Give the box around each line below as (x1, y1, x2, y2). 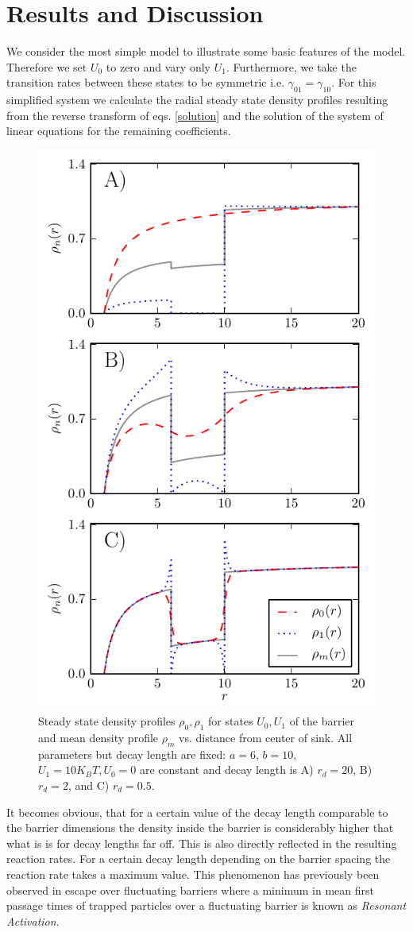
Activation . (6, 912, 60, 929)
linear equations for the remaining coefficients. (6, 122, 231, 139)
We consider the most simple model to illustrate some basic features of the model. (6, 43, 406, 60)
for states (207, 713, 253, 729)
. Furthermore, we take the (226, 58, 357, 75)
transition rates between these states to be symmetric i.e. (6, 74, 285, 91)
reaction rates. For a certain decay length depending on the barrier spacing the (6, 850, 391, 867)
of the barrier (289, 713, 355, 729)
